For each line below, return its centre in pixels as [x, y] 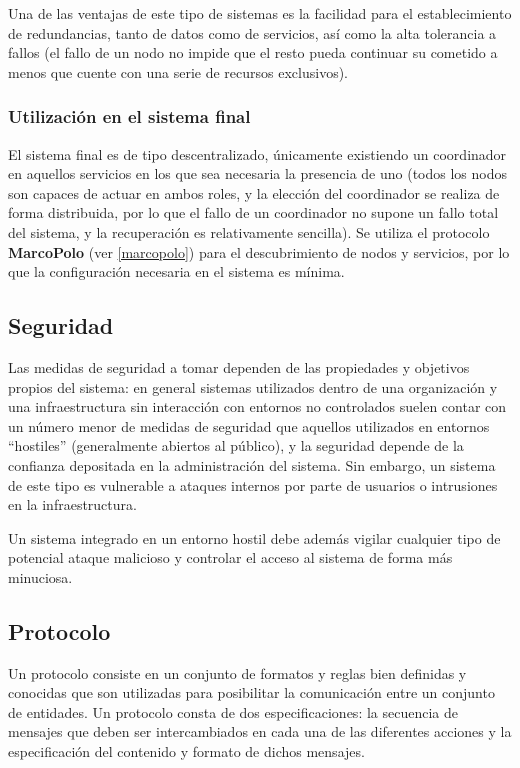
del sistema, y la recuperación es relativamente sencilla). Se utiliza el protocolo [249, 231]
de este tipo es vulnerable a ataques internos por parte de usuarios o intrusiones [253, 484]
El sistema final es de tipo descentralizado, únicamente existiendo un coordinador [257, 153]
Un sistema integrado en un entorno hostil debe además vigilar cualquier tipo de [254, 537]
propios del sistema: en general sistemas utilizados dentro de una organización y [253, 386]
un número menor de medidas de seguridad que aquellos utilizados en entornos [249, 425]
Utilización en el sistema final [129, 116]
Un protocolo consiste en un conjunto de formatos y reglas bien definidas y [237, 672]
